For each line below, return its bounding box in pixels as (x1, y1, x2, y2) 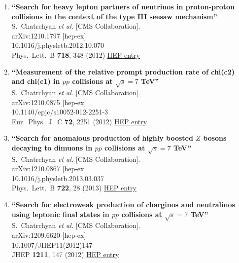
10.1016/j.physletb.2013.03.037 (11, 173, 104, 183)
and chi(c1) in (11, 76, 60, 86)
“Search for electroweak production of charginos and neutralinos (11, 199, 235, 210)
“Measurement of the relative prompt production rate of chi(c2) (11, 66, 235, 76)
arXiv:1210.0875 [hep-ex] (11, 97, 86, 107)
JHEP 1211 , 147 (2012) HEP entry (11, 249, 119, 260)
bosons (203, 133, 227, 143)
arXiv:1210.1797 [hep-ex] (11, 30, 86, 40)
